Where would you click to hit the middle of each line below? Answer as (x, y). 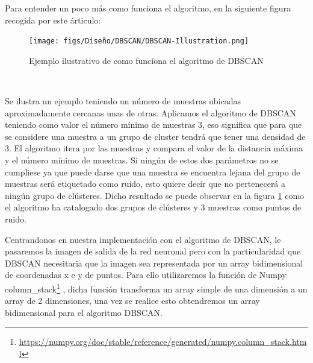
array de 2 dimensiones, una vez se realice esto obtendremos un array (132, 301)
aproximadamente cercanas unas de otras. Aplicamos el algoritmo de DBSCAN (150, 112)
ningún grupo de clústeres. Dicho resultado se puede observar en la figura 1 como (155, 195)
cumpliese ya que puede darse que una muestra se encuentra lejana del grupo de (153, 172)
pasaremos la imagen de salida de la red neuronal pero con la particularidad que (153, 251)
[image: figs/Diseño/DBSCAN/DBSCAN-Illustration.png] (139, 41)
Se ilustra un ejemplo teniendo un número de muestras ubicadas (123, 101)
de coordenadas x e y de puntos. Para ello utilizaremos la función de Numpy (146, 275)
